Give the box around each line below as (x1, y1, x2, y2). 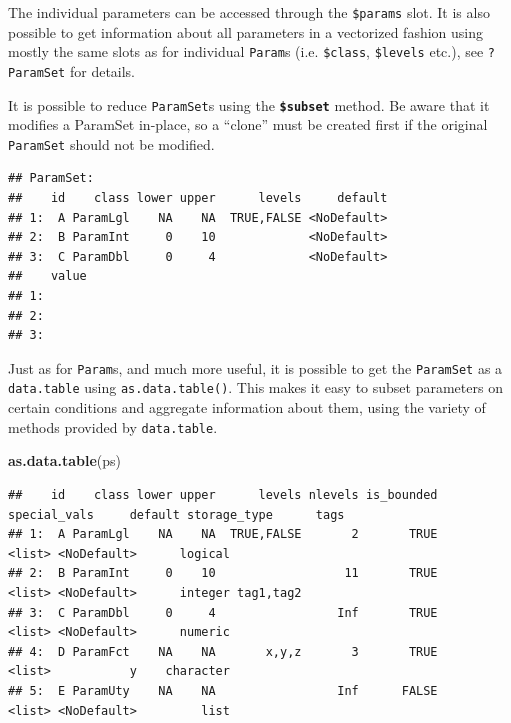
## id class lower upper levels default (8, 191, 388, 206)
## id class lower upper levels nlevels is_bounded (8, 487, 438, 502)
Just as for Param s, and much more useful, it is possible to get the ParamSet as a (8, 357, 503, 378)
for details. (69, 60, 136, 81)
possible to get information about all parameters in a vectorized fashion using (8, 21, 484, 42)
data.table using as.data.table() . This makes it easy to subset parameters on (8, 377, 503, 398)
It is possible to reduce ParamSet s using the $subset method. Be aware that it (8, 94, 490, 115)
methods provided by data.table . (8, 416, 218, 437)
